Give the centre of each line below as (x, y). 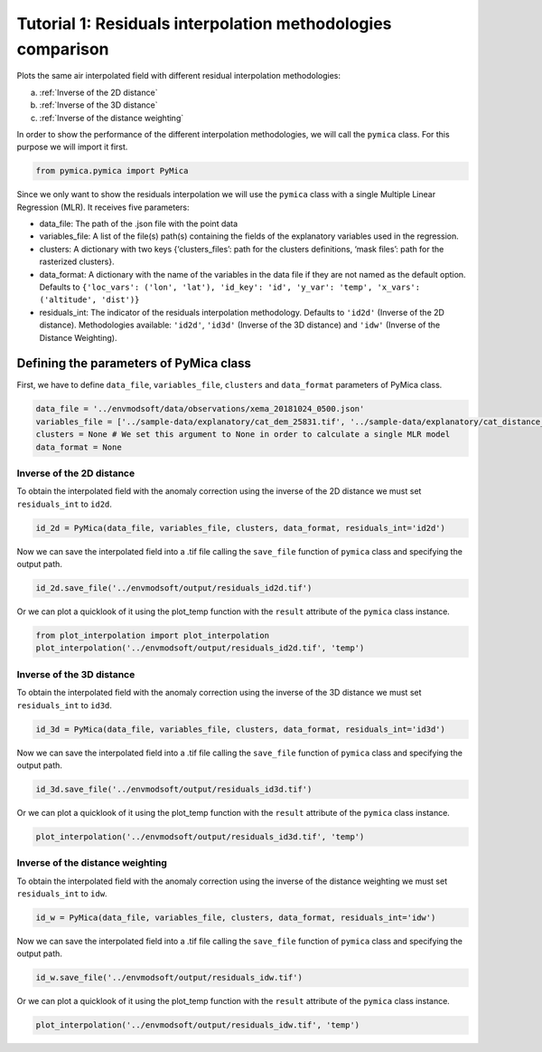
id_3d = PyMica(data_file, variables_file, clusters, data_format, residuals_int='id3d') (241, 729)
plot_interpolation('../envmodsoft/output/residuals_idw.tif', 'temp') (198, 1025)
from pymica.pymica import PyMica (112, 171)
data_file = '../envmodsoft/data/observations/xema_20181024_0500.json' (200, 409)
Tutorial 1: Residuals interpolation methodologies (204, 24)
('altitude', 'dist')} (89, 300)
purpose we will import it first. (72, 147)
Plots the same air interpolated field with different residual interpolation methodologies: (178, 76)
